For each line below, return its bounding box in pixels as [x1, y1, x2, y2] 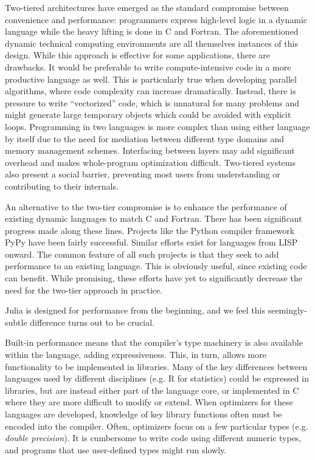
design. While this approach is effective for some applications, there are [5, 49, 271, 61]
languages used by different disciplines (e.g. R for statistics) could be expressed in [5, 372, 309, 385]
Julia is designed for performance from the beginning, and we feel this [5, 304, 265, 317]
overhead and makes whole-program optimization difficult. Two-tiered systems [5, 156, 296, 168]
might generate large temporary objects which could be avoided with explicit [5, 108, 291, 121]
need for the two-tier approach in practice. [5, 283, 163, 296]
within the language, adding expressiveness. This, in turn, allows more [5, 348, 266, 361]
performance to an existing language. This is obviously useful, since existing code [5, 259, 307, 272]
